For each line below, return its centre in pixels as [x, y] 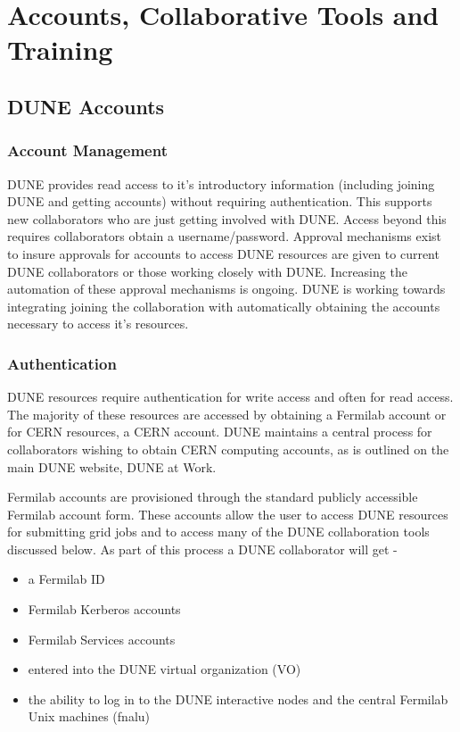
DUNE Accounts [86, 106]
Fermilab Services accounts [102, 639]
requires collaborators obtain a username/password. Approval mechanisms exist [224, 236]
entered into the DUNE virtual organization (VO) [164, 669]
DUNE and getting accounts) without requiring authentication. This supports [220, 201]
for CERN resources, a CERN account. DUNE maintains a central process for [220, 432]
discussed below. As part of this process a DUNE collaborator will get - [202, 549]
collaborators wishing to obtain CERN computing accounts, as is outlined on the [228, 449]
